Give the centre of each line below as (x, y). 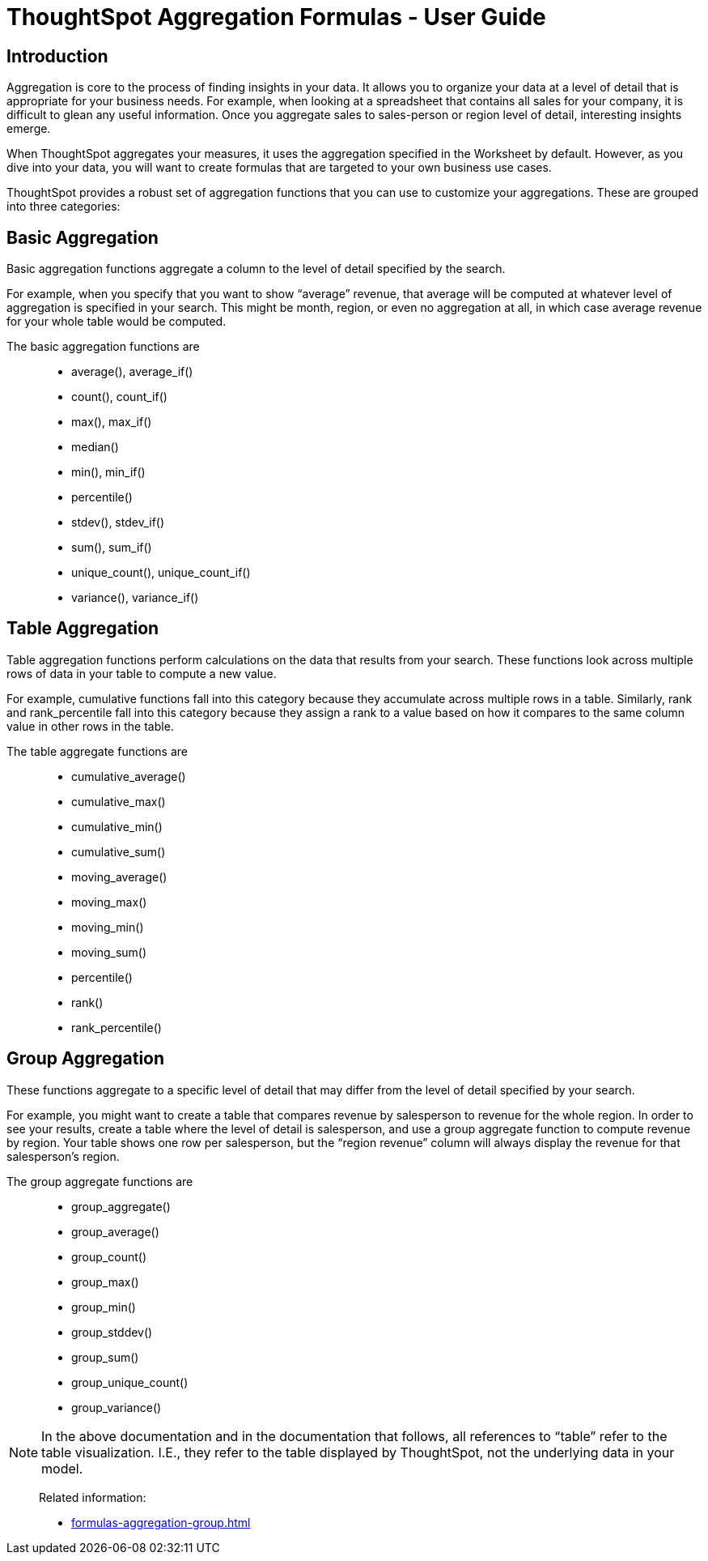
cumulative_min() (117, 826)
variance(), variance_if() (135, 598)
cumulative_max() (119, 801)
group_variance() (117, 1407)
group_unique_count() (130, 1382)
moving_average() (119, 876)
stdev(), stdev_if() (118, 522)
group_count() (109, 1256)
